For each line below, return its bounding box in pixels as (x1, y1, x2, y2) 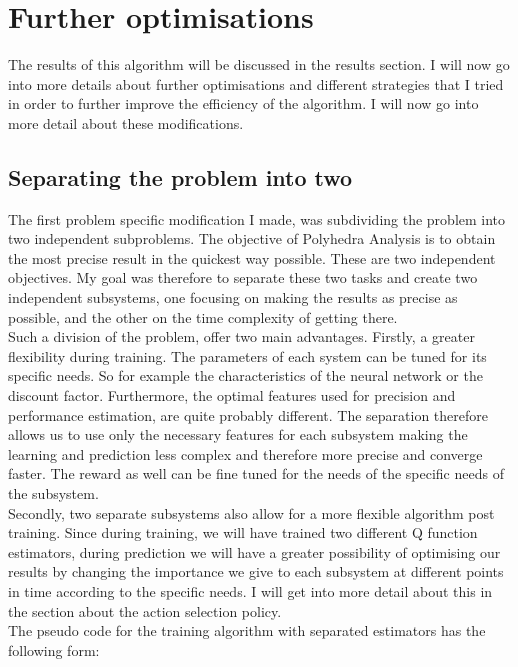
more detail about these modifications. (8, 112, 244, 133)
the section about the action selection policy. (8, 600, 282, 621)
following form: (8, 639, 100, 660)
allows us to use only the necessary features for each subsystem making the (8, 424, 468, 445)
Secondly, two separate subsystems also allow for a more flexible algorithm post (8, 502, 495, 523)
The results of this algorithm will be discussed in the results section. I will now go (8, 54, 510, 75)
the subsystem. (8, 483, 99, 504)
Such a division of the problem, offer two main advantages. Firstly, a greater (8, 326, 475, 347)
